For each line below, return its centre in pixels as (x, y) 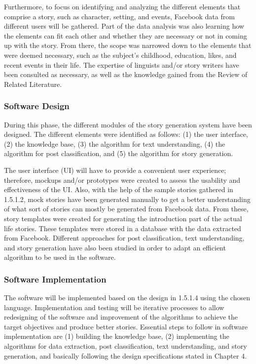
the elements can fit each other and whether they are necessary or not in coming (126, 35)
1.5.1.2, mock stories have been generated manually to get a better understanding (127, 199)
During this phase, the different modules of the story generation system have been (128, 124)
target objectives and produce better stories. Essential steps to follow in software (126, 326)
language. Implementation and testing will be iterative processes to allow (114, 307)
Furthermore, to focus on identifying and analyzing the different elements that (122, 6)
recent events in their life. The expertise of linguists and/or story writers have (122, 64)
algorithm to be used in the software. (60, 257)
